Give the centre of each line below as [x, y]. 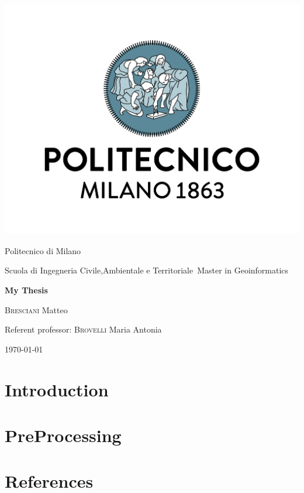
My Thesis [26, 290]
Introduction [57, 389]
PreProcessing [63, 435]
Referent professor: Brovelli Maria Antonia [83, 329]
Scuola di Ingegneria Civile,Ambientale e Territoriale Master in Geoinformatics [147, 270]
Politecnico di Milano [43, 250]
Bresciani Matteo [36, 309]
